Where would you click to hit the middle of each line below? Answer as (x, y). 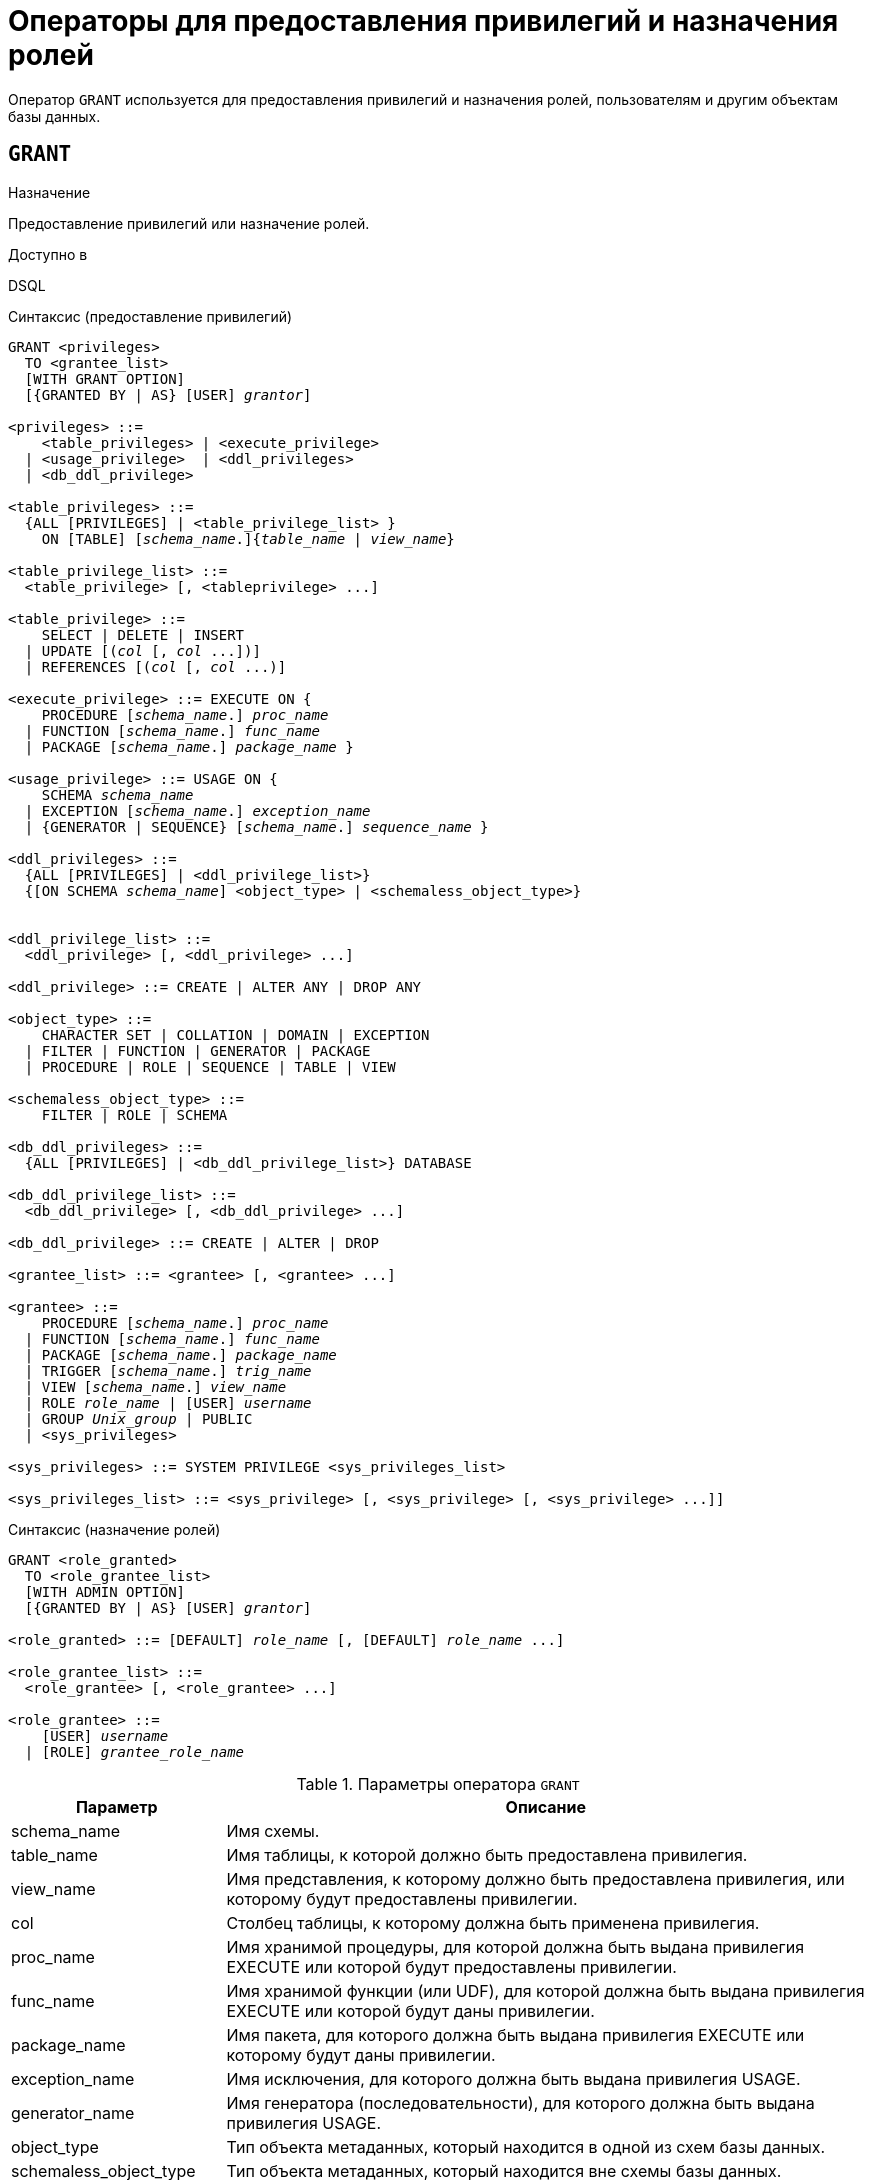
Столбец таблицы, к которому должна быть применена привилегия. (493, 1922)
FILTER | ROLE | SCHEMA (134, 1114)
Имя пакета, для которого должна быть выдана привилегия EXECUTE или (515, 2034)
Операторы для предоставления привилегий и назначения (423, 21)
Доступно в (48, 254)
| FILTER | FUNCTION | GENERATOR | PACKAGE (197, 1050)
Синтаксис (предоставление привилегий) (150, 316)
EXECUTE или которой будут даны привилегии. (410, 2010)
